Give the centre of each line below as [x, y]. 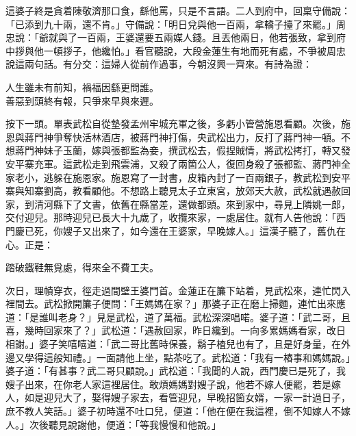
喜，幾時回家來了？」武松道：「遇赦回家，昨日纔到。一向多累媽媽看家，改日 [176, 330]
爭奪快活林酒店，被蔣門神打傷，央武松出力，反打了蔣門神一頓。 [197, 137]
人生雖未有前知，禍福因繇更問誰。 [82, 87]
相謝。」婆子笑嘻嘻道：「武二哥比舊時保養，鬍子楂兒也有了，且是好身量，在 [173, 344]
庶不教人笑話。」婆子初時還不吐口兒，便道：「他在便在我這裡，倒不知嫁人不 [173, 411]
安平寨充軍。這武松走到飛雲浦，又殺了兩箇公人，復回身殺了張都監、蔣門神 [173, 163]
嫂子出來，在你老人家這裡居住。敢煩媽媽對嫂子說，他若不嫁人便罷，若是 [168, 384]
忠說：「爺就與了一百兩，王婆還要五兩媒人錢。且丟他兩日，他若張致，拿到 [171, 37]
